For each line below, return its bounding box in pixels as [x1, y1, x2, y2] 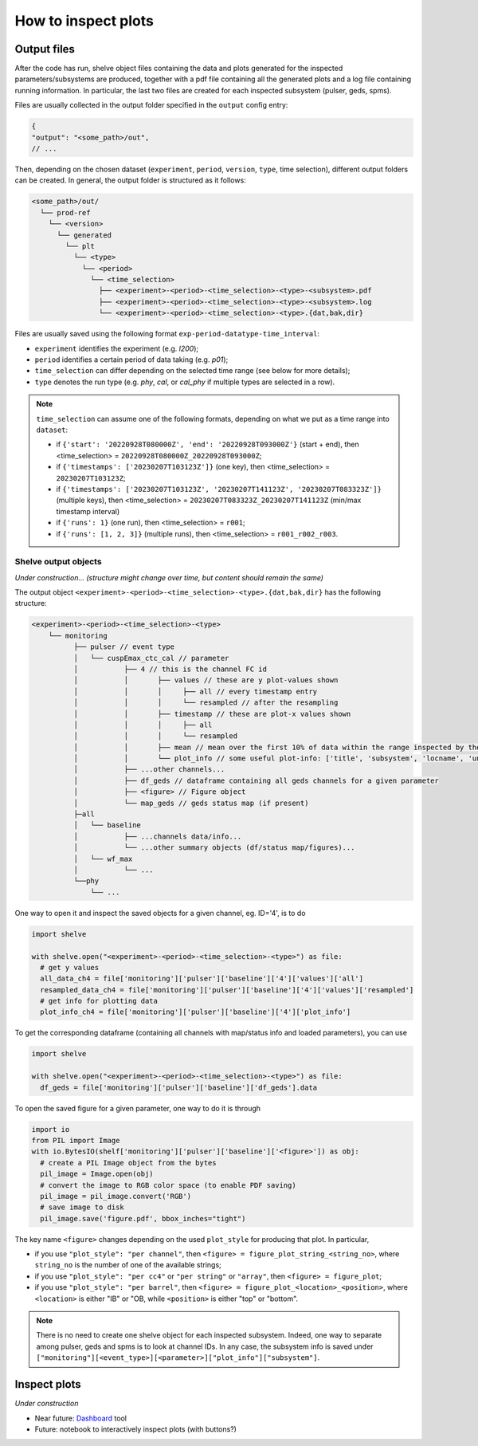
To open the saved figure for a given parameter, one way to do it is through [14, 1103, 261, 1113]
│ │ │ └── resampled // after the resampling [72, 698, 339, 707]
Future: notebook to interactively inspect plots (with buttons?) [34, 1424, 237, 1434]
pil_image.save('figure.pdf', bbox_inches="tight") [40, 1214, 246, 1223]
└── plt [65, 242, 96, 250]
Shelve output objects [14, 556, 103, 568]
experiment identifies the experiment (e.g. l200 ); [34, 344, 199, 353]
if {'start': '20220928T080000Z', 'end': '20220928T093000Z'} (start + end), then [56, 439, 360, 450]
